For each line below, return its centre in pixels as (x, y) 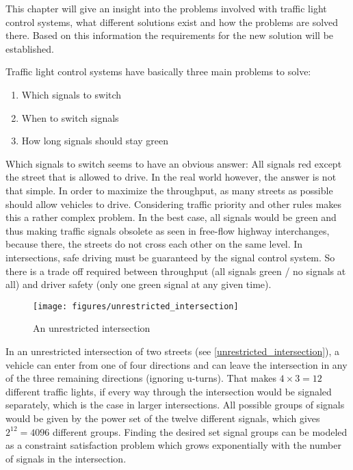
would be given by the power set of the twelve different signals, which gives (163, 418)
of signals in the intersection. (66, 458)
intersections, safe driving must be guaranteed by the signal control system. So (170, 257)
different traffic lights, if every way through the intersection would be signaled (169, 391)
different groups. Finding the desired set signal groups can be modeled (200, 431)
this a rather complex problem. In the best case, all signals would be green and (171, 217)
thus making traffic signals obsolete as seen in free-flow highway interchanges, (168, 230)
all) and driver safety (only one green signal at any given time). (139, 284)
